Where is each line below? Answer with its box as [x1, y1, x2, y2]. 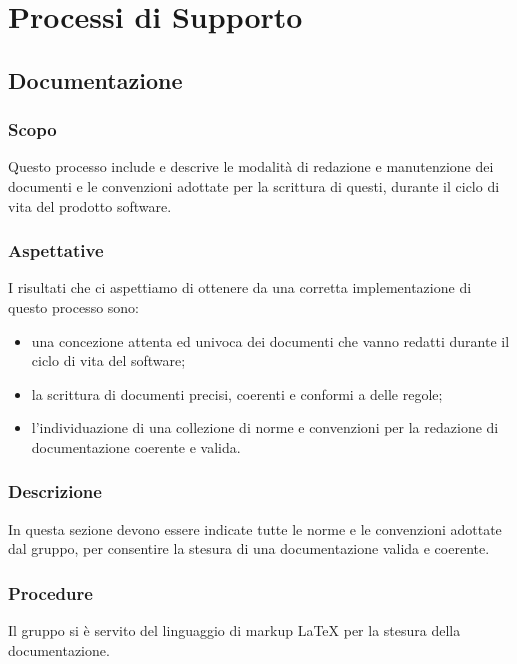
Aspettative [8, 238, 104, 263]
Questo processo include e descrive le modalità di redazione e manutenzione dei [8, 156, 494, 177]
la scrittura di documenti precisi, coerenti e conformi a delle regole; [31, 383, 443, 404]
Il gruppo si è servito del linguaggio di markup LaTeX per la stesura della [8, 620, 461, 641]
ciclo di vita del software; [31, 350, 186, 371]
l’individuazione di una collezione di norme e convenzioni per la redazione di [31, 417, 499, 438]
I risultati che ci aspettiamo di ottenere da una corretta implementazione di [8, 277, 472, 298]
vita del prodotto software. [8, 195, 172, 216]
